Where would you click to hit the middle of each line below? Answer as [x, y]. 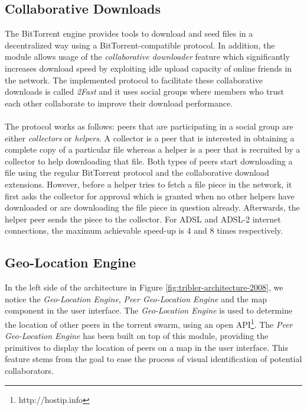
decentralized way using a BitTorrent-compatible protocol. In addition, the [140, 45]
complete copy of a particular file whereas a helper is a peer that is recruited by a [153, 149]
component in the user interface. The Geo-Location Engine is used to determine [149, 310]
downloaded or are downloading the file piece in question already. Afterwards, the [152, 207]
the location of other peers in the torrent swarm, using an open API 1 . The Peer [149, 323]
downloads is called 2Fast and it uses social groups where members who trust [144, 91]
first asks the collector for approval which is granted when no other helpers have [150, 196]
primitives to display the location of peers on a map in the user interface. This [147, 347]
